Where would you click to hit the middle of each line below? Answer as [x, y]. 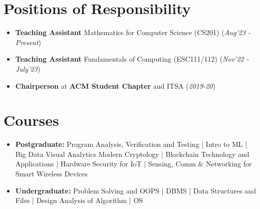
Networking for [229, 164]
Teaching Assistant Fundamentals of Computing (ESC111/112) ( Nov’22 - [132, 59]
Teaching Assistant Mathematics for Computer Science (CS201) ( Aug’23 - [133, 32]
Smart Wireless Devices [51, 173]
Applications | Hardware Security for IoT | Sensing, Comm [105, 164]
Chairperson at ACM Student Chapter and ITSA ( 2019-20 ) [115, 85]
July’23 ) [28, 68]
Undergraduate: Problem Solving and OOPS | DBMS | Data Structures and [136, 190]
